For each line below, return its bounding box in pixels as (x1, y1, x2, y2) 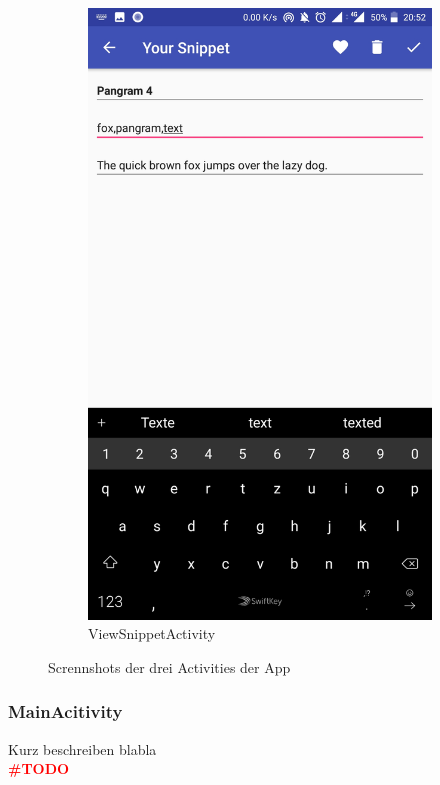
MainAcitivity (8, 699, 123, 724)
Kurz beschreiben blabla (8, 738, 157, 759)
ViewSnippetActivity (88, 623, 216, 644)
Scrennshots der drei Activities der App (48, 656, 291, 677)
